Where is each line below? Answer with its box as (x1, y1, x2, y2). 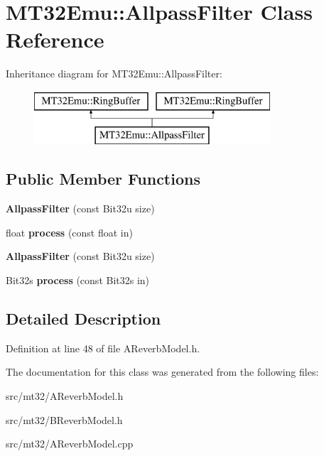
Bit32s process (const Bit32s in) (6, 273, 150, 288)
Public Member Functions (6, 168, 200, 190)
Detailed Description (6, 308, 161, 330)
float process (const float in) (6, 224, 133, 239)
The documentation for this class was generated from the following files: (6, 364, 319, 379)
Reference (6, 25, 104, 54)
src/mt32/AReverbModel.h (6, 389, 124, 403)
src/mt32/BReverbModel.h (6, 412, 123, 427)
